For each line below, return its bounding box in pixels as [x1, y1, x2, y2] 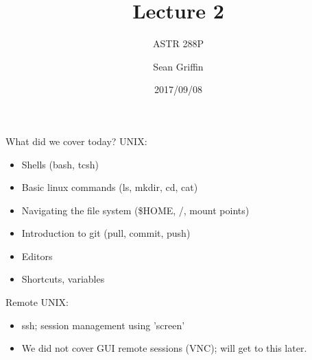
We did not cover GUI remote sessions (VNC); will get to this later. [21, 341, 307, 355]
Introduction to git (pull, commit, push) [21, 226, 191, 240]
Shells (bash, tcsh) [21, 157, 99, 171]
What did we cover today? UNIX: [5, 133, 147, 148]
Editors [21, 248, 53, 263]
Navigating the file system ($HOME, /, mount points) [21, 203, 250, 217]
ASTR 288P [153, 36, 204, 51]
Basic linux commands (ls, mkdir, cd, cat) [21, 180, 198, 194]
